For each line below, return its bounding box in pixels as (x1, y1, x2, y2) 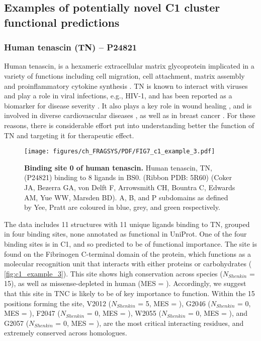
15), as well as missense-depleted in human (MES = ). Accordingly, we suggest (4, 278, 246, 289)
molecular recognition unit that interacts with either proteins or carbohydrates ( (4, 258, 252, 269)
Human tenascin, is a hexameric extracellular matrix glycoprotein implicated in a (4, 61, 254, 71)
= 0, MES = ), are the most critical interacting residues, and (55, 317, 244, 328)
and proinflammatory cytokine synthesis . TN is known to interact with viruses (4, 80, 248, 91)
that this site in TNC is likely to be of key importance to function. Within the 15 (4, 288, 255, 298)
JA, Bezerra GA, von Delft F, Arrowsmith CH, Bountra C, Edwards (24, 182, 235, 192)
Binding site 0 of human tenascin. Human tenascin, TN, (24, 162, 212, 173)
